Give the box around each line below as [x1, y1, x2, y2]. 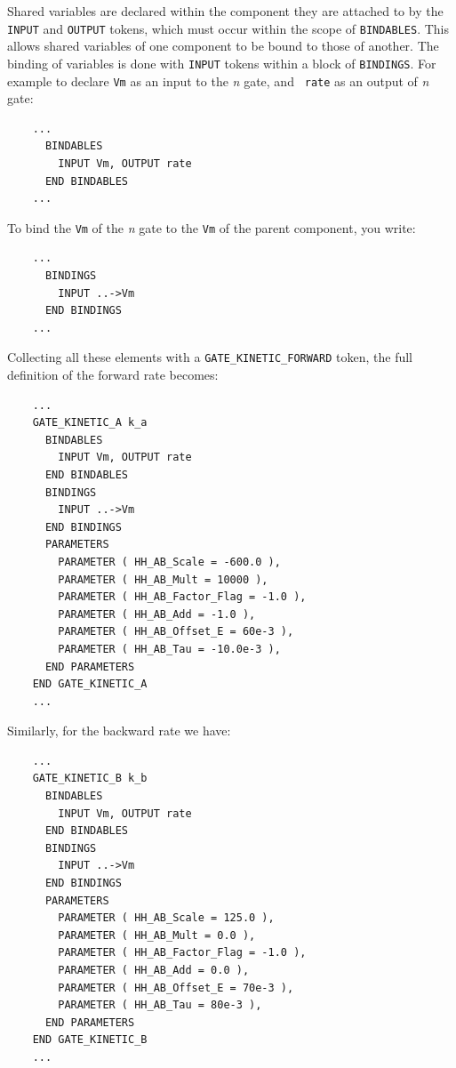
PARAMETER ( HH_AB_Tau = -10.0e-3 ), [58, 642, 281, 655]
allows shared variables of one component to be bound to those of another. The [7, 36, 439, 55]
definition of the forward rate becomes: [7, 365, 219, 383]
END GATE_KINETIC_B [32, 1033, 148, 1047]
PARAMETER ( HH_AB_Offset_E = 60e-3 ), [58, 625, 294, 638]
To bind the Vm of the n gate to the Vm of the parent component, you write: [7, 218, 416, 237]
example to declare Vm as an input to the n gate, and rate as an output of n [7, 71, 429, 90]
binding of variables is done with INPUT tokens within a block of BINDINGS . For [7, 53, 436, 72]
